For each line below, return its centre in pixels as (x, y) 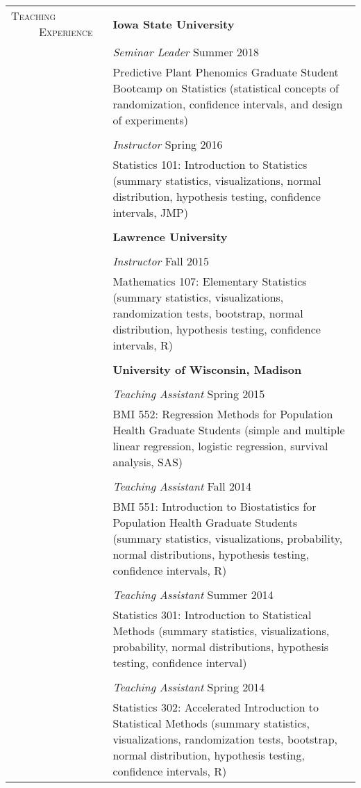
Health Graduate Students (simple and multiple (229, 430)
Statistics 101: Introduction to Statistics (210, 164)
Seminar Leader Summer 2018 (186, 52)
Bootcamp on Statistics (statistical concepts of (226, 88)
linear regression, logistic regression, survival (220, 446)
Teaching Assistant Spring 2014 (189, 687)
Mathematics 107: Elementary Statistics (210, 281)
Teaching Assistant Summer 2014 (193, 594)
